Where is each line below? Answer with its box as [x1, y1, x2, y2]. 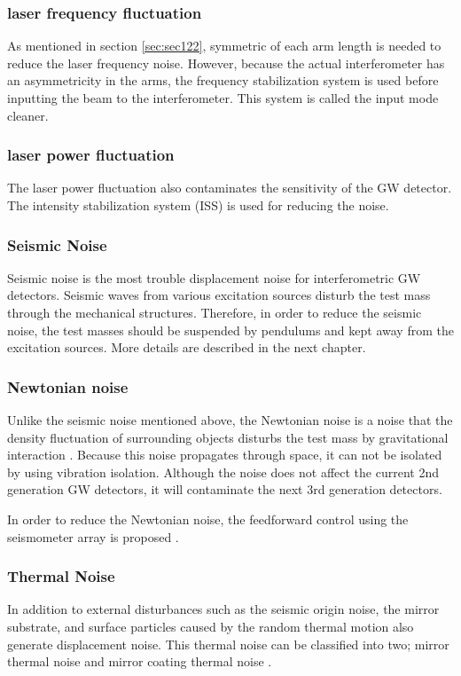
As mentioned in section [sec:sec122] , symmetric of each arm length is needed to [7, 36, 441, 55]
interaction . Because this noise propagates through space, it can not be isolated [7, 445, 442, 464]
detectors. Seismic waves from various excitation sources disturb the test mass [7, 286, 431, 304]
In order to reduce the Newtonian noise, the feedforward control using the [7, 509, 409, 528]
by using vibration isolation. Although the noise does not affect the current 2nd [7, 462, 439, 481]
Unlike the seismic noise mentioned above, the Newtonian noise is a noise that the [7, 411, 453, 428]
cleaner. [7, 106, 49, 124]
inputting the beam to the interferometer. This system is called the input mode [7, 89, 439, 106]
